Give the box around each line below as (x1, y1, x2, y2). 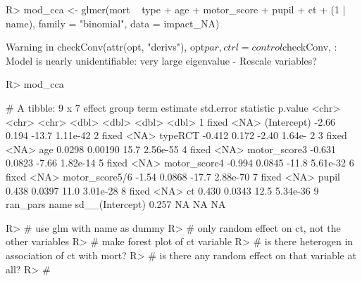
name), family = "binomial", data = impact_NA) (6, 15, 220, 30)
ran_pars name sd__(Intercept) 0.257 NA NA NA (6, 197, 226, 211)
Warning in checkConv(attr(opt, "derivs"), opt (6, 39, 205, 54)
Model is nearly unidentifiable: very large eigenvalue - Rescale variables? (6, 53, 317, 67)
